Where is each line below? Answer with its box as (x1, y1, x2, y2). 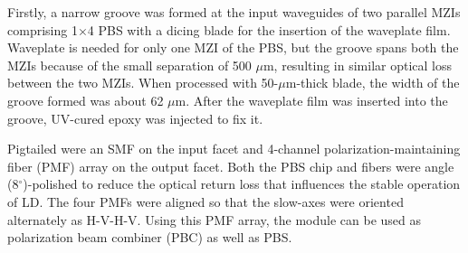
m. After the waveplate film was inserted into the (175, 90, 448, 109)
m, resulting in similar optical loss (263, 55, 452, 74)
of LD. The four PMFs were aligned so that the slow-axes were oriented (7, 192, 404, 211)
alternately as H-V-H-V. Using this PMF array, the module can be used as (7, 210, 422, 229)
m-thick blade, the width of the (285, 73, 460, 92)
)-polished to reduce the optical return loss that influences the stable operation (23, 174, 461, 193)
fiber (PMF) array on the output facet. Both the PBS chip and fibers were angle (7, 156, 454, 175)
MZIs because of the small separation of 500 (7, 55, 252, 74)
